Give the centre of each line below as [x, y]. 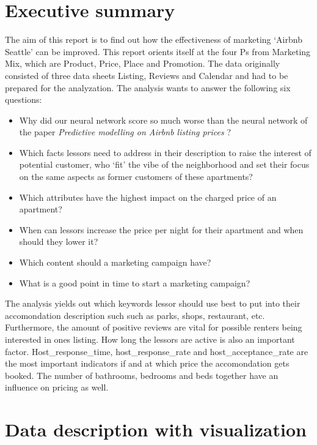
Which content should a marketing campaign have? [115, 262]
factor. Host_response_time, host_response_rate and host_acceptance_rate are [157, 351]
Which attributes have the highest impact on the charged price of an [148, 197]
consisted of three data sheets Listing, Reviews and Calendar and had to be [147, 75]
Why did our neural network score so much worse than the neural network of [163, 120]
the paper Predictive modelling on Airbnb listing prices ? [125, 132]
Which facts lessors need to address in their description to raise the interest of [165, 152]
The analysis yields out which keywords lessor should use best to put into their [153, 303]
